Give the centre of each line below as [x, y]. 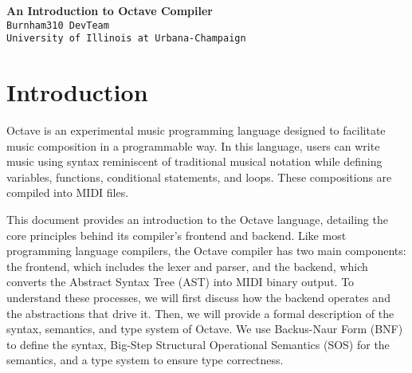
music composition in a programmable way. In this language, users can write [193, 145]
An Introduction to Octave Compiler [110, 10]
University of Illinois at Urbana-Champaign [126, 39]
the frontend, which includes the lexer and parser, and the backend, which [187, 266]
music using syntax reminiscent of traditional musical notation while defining [194, 161]
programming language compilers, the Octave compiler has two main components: [206, 251]
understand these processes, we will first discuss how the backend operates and [198, 297]
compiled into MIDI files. [68, 192]
